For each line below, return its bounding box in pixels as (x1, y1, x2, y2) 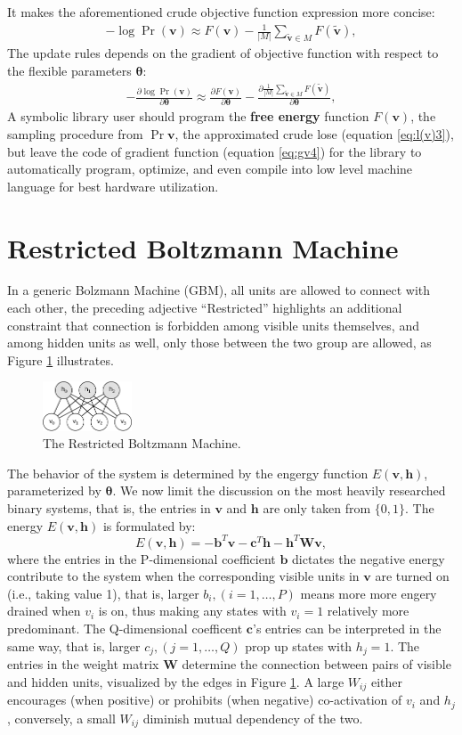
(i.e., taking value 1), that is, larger (7, 584, 199, 602)
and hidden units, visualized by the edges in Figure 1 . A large (7, 672, 344, 690)
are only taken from (263, 498, 371, 517)
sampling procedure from (7, 124, 143, 143)
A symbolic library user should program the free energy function (7, 107, 369, 126)
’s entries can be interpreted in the (252, 619, 442, 638)
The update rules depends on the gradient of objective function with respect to (7, 44, 439, 62)
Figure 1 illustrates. (7, 350, 114, 369)
